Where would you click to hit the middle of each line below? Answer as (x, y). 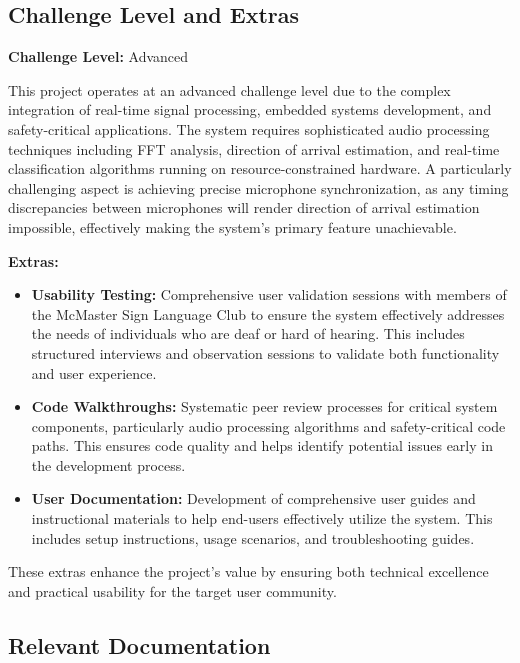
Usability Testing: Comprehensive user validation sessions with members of (269, 294)
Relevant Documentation (139, 644)
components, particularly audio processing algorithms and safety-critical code (268, 425)
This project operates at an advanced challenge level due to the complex (229, 89)
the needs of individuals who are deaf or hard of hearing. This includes (248, 333)
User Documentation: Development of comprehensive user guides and (253, 498)
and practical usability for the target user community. (172, 590)
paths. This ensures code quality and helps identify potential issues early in (262, 445)
